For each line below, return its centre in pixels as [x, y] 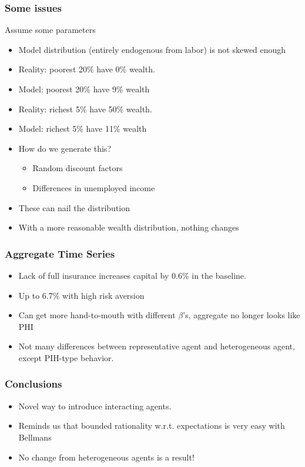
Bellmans [35, 437]
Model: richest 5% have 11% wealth [83, 129]
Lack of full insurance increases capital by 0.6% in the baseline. [132, 275]
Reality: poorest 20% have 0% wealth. [87, 69]
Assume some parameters [50, 30]
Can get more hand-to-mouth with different [97, 315]
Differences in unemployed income [94, 187]
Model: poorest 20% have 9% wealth [84, 89]
